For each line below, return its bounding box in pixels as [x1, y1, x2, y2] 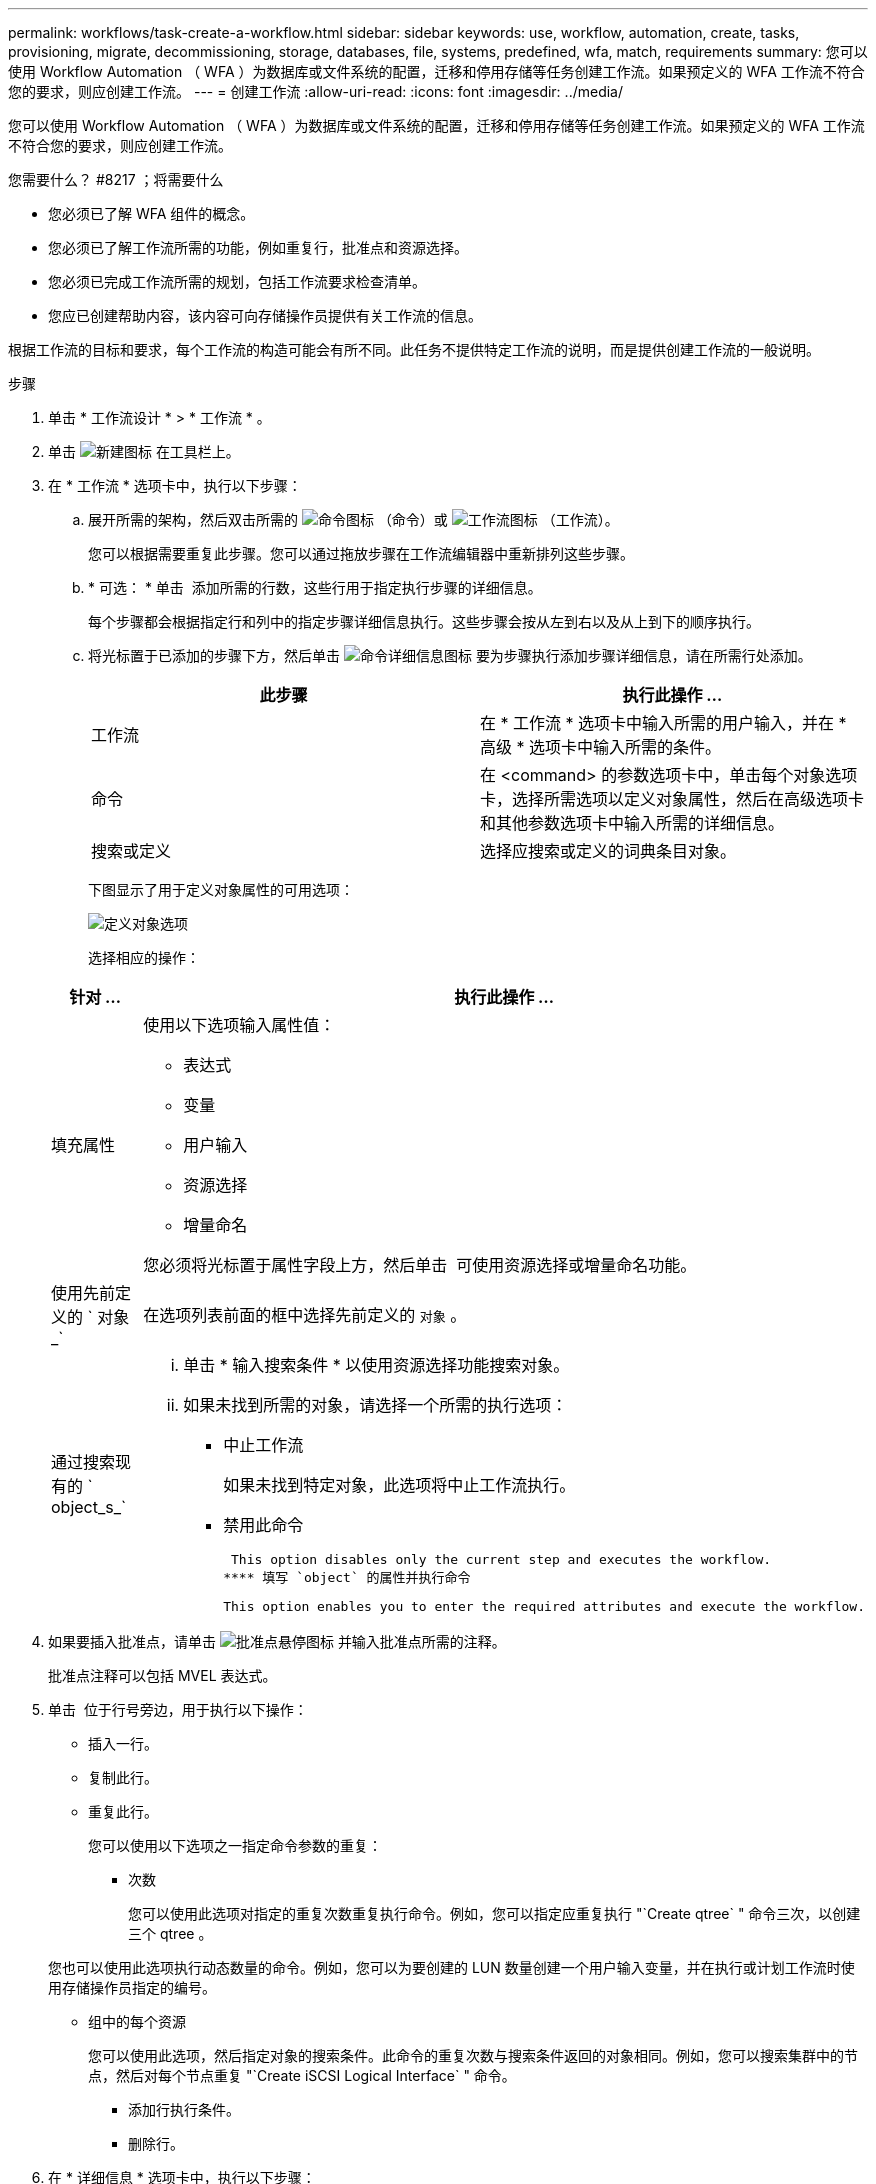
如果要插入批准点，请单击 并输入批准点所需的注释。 [48, 1633, 506, 1650]
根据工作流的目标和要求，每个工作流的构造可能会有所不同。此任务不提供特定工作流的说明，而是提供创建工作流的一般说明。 [8, 341, 820, 358]
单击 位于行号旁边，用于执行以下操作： [48, 1701, 308, 1718]
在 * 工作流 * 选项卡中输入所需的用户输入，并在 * [480, 713, 847, 733]
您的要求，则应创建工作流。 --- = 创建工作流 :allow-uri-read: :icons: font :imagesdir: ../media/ [8, 83, 624, 100]
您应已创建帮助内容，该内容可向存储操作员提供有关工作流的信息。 [48, 307, 482, 324]
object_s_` [51, 1497, 127, 1517]
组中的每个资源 [88, 2013, 186, 2030]
